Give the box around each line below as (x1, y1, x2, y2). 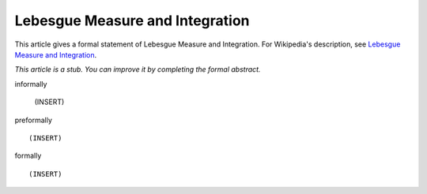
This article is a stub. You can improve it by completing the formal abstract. (14, 65, 261, 74)
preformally (14, 115, 53, 125)
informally (14, 79, 47, 88)
